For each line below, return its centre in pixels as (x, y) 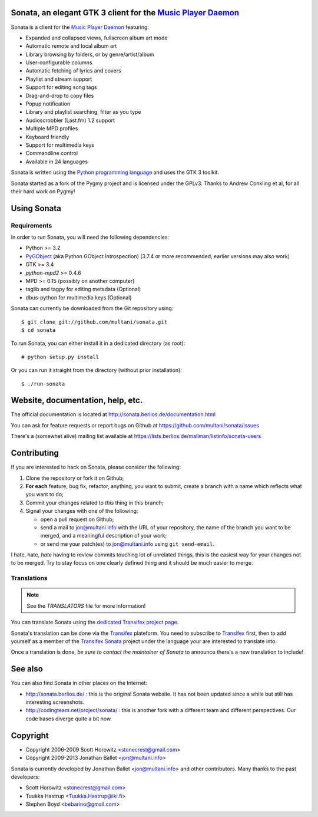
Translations (29, 578)
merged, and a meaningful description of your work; (104, 536)
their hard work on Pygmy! (43, 191)
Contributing (35, 453)
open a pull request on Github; (77, 519)
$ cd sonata (39, 330)
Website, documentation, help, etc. (77, 401)
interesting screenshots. (55, 702)
